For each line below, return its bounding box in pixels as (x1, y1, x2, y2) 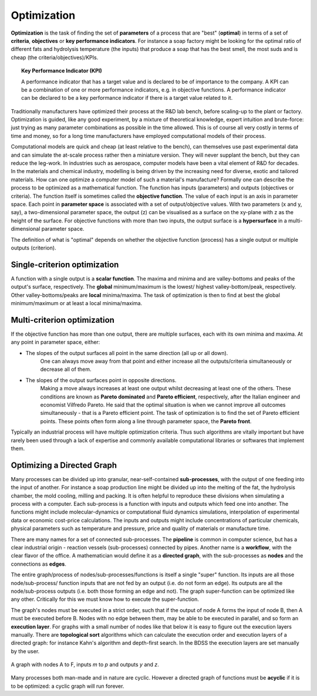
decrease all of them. (40, 366, 92, 373)
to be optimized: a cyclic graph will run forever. (11, 683, 124, 690)
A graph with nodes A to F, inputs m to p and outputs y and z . (11, 661, 160, 668)
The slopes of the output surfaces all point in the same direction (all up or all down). (25, 349, 228, 356)
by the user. (11, 647, 40, 654)
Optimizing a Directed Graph (11, 460, 117, 470)
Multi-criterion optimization (11, 315, 114, 325)
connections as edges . (11, 560, 67, 567)
